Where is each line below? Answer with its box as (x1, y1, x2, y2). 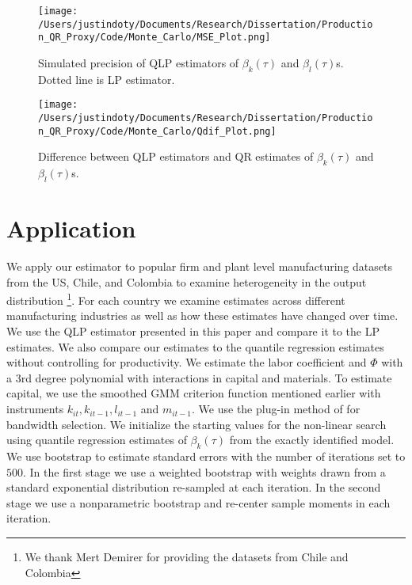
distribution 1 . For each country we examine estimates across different (6, 290, 345, 308)
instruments (6, 401, 64, 417)
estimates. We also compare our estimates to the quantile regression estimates (6, 338, 384, 355)
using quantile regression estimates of (6, 431, 187, 448)
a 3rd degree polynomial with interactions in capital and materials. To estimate (6, 369, 392, 386)
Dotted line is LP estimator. (38, 70, 175, 87)
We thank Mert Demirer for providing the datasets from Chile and (25, 549, 349, 564)
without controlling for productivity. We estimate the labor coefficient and (6, 354, 367, 370)
